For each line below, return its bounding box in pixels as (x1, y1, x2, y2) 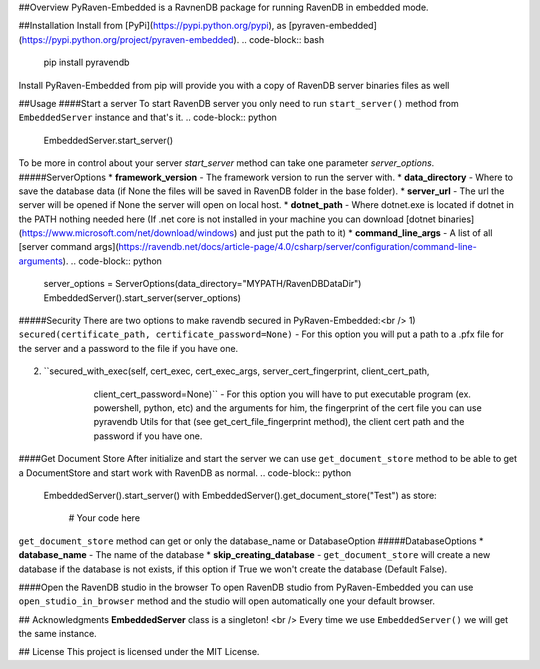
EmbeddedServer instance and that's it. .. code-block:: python (18, 111, 277, 124)
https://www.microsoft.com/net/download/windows (21, 227, 235, 239)
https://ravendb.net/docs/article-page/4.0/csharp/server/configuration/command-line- (118, 241, 477, 253)
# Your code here (68, 512, 140, 524)
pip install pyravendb (43, 56, 130, 69)
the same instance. (18, 628, 97, 640)
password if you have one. (93, 430, 203, 442)
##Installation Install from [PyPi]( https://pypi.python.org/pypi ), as (18, 20, 287, 32)
